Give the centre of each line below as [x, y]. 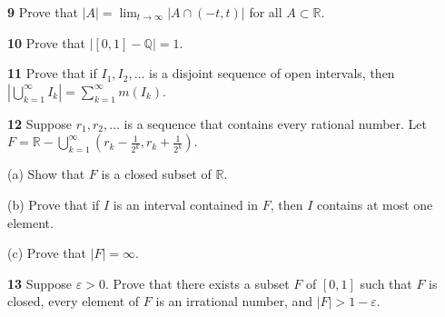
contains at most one [375, 204]
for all [266, 12]
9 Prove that [43, 12]
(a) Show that [46, 174]
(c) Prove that [47, 253]
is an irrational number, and [234, 301]
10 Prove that [46, 42]
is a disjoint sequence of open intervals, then [272, 73]
